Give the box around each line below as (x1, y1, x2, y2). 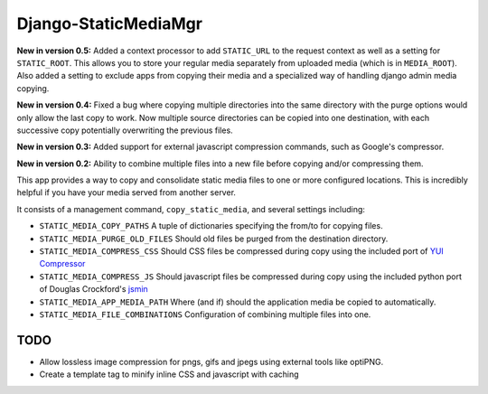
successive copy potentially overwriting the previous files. (16, 125, 234, 136)
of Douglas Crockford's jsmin (39, 284, 148, 295)
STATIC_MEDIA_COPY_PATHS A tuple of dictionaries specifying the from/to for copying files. (39, 220, 383, 231)
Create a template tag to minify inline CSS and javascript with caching (39, 369, 299, 380)
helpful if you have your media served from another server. (16, 187, 237, 198)
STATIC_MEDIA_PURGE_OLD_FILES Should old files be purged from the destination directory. (39, 233, 389, 244)
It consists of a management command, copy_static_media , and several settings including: (16, 203, 366, 214)
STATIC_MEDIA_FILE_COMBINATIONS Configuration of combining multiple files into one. (39, 308, 371, 320)
